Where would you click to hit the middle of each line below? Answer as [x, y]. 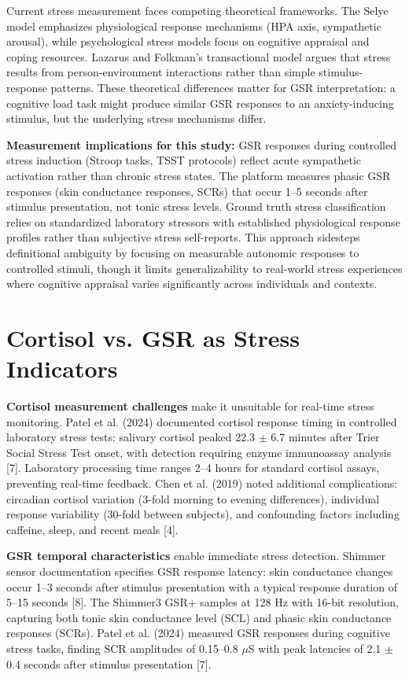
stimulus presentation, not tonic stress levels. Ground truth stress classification [196, 206]
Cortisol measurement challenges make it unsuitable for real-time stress [190, 406]
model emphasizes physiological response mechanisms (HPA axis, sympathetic [194, 26]
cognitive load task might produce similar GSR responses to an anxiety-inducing [200, 103]
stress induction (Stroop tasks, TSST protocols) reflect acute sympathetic [184, 160]
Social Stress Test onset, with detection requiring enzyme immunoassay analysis [199, 452]
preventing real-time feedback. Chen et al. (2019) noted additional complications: [202, 483]
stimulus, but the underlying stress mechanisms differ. [136, 118]
